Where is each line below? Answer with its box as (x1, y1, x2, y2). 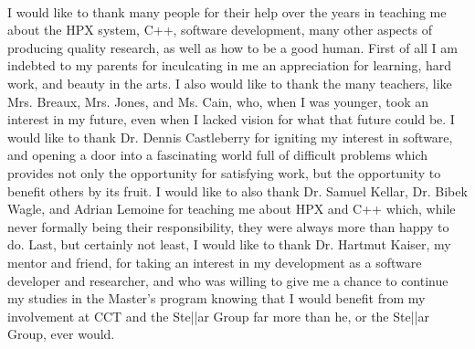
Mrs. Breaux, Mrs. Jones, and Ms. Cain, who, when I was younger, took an (7, 91, 428, 111)
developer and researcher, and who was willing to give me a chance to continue (7, 270, 449, 290)
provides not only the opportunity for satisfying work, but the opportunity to (7, 163, 441, 182)
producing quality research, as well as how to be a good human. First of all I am (7, 37, 458, 57)
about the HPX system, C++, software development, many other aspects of (7, 20, 432, 39)
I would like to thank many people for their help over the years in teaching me (7, 2, 447, 21)
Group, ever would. (7, 324, 115, 344)
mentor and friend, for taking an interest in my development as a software (7, 252, 422, 271)
